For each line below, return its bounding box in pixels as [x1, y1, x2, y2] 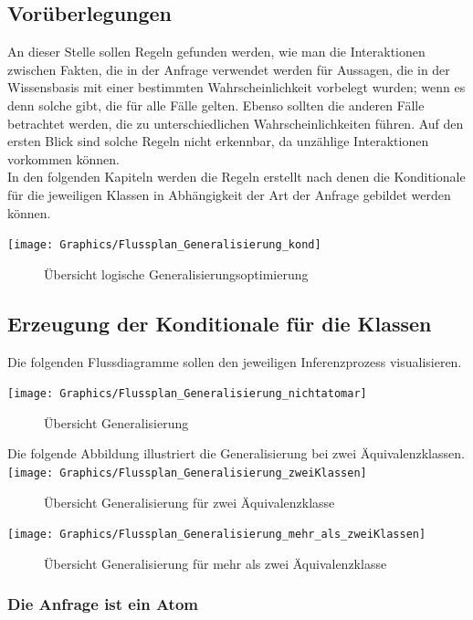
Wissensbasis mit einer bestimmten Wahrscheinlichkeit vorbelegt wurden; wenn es [7, 78, 466, 97]
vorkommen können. [7, 149, 120, 168]
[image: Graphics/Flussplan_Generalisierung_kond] [7, 238, 321, 252]
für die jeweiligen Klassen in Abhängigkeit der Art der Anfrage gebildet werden [7, 184, 451, 204]
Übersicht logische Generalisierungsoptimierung [44, 264, 309, 283]
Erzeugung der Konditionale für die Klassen [7, 309, 432, 337]
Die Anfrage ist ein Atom [7, 593, 199, 615]
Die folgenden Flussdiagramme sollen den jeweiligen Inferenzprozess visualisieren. [7, 352, 462, 371]
